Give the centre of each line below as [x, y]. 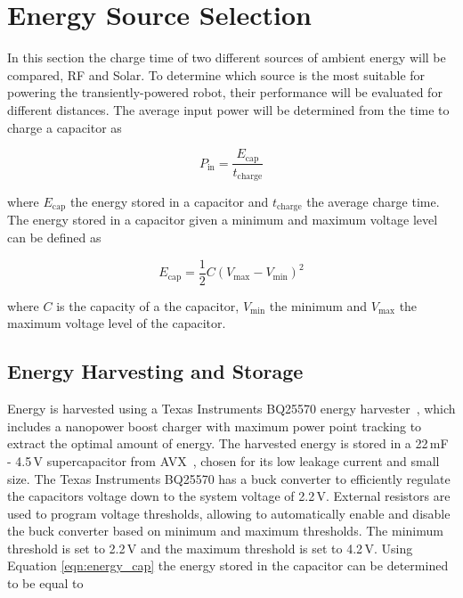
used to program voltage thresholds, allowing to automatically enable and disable [229, 513]
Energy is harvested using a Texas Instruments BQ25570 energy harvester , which [231, 409]
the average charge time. [373, 202]
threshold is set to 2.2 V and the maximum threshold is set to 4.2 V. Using [210, 548]
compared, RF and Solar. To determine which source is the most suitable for [216, 74]
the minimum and [318, 305]
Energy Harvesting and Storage [155, 371]
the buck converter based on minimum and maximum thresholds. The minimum [225, 531]
